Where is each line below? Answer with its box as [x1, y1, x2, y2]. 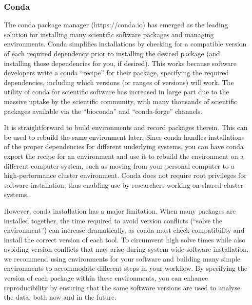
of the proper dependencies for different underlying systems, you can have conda [4, 141, 244, 152]
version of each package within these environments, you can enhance [4, 273, 208, 283]
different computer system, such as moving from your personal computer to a [4, 160, 234, 171]
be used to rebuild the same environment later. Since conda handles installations [4, 131, 245, 142]
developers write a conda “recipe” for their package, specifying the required [4, 67, 229, 78]
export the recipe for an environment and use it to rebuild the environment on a [4, 151, 244, 161]
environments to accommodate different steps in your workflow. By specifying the [4, 263, 248, 273]
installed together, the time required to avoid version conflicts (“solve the [4, 215, 223, 225]
